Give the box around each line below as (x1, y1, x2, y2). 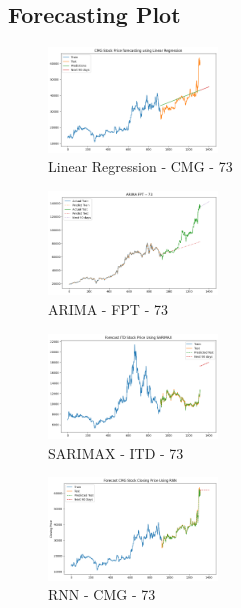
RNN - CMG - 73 (48, 584, 156, 605)
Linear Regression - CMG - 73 (48, 156, 233, 177)
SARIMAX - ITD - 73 (48, 442, 184, 463)
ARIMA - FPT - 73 (48, 299, 168, 320)
